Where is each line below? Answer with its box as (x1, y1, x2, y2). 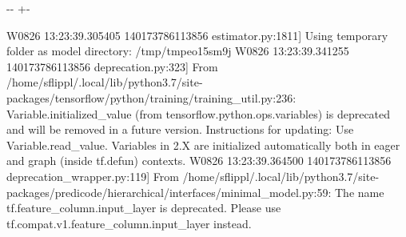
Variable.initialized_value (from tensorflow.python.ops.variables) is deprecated (6, 105, 391, 122)
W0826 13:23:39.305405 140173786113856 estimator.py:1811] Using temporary (6, 26, 388, 43)
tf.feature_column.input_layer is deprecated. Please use (6, 199, 281, 216)
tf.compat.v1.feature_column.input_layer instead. (6, 215, 252, 231)
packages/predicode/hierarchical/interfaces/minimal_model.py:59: (6, 183, 332, 200)
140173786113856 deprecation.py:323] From (6, 58, 218, 74)
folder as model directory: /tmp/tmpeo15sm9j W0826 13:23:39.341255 (6, 42, 349, 59)
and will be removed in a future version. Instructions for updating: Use (6, 121, 354, 138)
